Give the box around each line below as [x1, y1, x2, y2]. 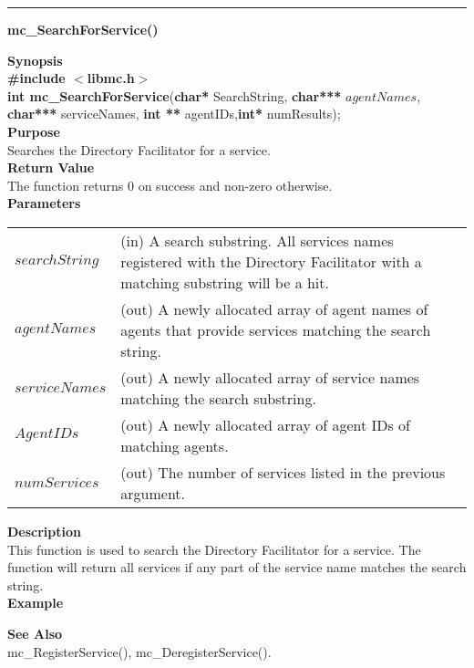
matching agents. [120, 434, 229, 456]
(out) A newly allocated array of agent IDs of [120, 413, 411, 435]
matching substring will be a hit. [120, 271, 329, 293]
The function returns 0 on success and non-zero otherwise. [7, 175, 333, 194]
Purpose [7, 121, 60, 141]
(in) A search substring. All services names [120, 229, 394, 251]
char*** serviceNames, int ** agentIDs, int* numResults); [7, 104, 341, 123]
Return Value [7, 158, 95, 177]
